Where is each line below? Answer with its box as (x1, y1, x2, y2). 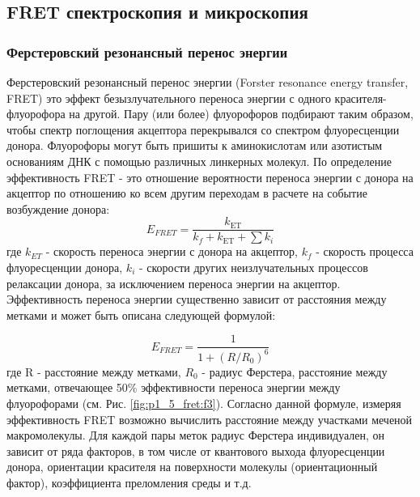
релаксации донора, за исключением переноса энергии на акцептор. (6, 274, 341, 291)
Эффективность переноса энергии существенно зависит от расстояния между (6, 291, 387, 308)
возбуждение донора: (6, 200, 110, 217)
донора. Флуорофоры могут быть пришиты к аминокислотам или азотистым (6, 137, 383, 154)
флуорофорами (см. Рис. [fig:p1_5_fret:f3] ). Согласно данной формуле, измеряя (6, 394, 401, 411)
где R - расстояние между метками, (6, 363, 181, 380)
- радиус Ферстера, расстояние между (202, 363, 388, 380)
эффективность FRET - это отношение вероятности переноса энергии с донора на (6, 168, 414, 185)
